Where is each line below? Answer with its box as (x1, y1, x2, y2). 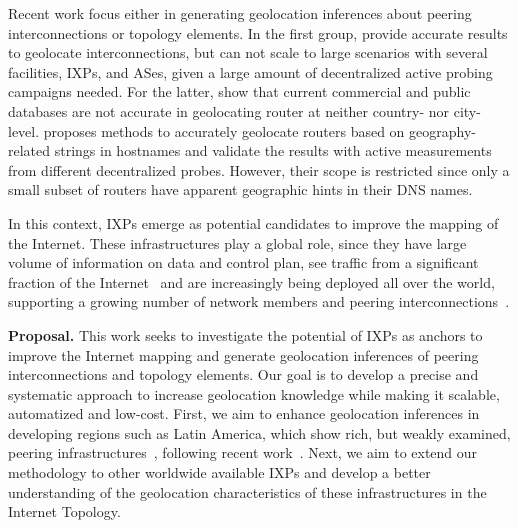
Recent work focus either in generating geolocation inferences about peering (8, 3, 472, 23)
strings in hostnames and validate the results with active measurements (54, 140, 492, 161)
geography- (409, 120, 477, 141)
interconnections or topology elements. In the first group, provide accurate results (8, 22, 508, 43)
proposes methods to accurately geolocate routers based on (43, 120, 405, 141)
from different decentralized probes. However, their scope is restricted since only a (8, 159, 510, 180)
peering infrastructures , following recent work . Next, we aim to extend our (8, 442, 478, 463)
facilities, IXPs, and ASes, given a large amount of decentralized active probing (8, 61, 493, 82)
